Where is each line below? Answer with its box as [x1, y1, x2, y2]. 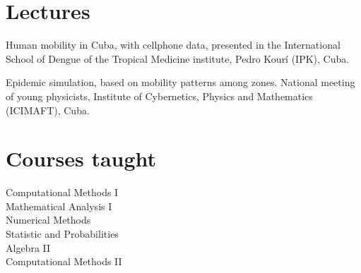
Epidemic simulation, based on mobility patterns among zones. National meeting [6, 75, 355, 90]
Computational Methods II [6, 254, 122, 269]
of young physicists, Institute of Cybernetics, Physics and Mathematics [6, 88, 313, 103]
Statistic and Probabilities [6, 226, 119, 241]
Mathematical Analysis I [6, 198, 112, 213]
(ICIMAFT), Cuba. [6, 102, 90, 117]
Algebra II [6, 240, 51, 255]
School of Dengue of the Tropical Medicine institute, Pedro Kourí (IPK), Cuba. [6, 51, 350, 66]
